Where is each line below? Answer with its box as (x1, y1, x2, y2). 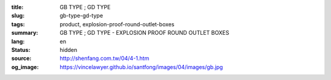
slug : (11, 12, 25, 20)
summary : (11, 29, 39, 37)
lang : (11, 37, 25, 45)
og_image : (11, 63, 39, 70)
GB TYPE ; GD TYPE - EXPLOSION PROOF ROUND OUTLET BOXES (59, 29, 229, 37)
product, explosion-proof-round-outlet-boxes (59, 20, 175, 27)
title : (11, 4, 24, 10)
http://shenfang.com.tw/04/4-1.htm (59, 55, 150, 62)
